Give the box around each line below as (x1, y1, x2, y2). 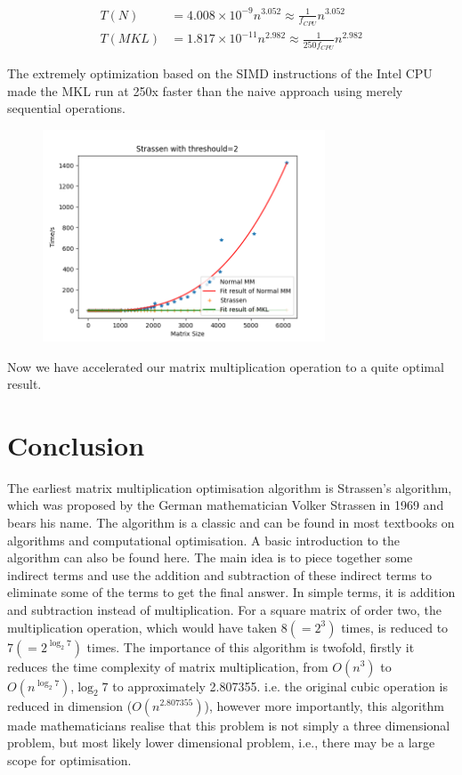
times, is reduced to (341, 618, 449, 636)
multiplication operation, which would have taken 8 (7, 618, 288, 636)
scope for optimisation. (7, 750, 132, 769)
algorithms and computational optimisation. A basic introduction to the (7, 530, 400, 549)
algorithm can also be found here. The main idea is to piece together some (7, 548, 413, 567)
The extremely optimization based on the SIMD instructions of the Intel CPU (7, 64, 433, 83)
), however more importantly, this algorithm (204, 696, 444, 714)
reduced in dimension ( (7, 696, 133, 714)
